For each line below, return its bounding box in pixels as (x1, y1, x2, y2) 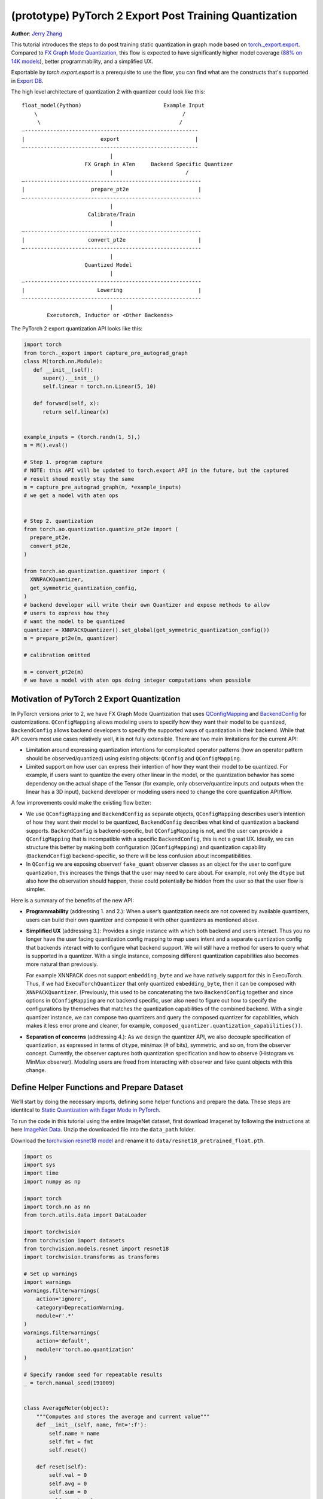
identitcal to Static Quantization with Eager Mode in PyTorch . (11, 1106, 161, 1113)
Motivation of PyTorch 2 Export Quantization (11, 694, 181, 705)
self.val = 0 (48, 1472, 87, 1479)
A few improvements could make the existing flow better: (11, 799, 152, 806)
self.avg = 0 (48, 1480, 87, 1487)
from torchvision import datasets (23, 1237, 125, 1244)
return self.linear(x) (42, 408, 109, 415)
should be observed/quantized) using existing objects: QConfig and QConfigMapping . (26, 754, 242, 761)
